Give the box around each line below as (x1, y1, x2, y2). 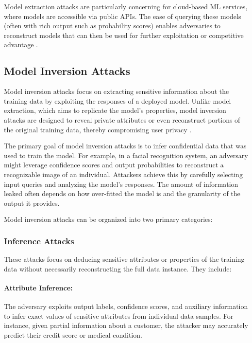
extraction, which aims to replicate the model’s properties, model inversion (4, 105, 226, 115)
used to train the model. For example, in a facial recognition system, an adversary (4, 150, 248, 160)
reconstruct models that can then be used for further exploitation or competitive (4, 30, 244, 40)
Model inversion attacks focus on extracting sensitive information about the (4, 86, 229, 96)
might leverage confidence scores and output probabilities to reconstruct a (4, 160, 224, 170)
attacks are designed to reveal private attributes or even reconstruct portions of (4, 114, 240, 125)
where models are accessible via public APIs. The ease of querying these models (4, 11, 241, 21)
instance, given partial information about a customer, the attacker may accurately (4, 320, 248, 330)
